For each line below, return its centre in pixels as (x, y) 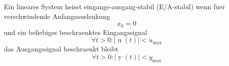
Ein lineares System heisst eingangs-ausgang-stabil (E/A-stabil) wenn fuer (114, 6)
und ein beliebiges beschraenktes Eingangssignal (76, 32)
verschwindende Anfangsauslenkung (57, 16)
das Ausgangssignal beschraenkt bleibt (61, 49)
